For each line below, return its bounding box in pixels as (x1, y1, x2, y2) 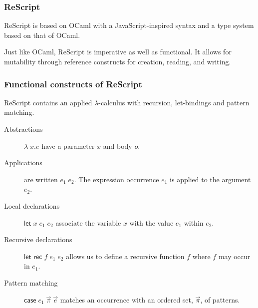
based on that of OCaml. (4, 29, 80, 40)
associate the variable (55, 217, 121, 228)
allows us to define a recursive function (66, 251, 185, 261)
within (184, 217, 204, 228)
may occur (218, 251, 251, 261)
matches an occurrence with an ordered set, (60, 294, 193, 305)
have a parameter (41, 140, 95, 151)
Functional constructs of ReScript (4, 77, 142, 90)
